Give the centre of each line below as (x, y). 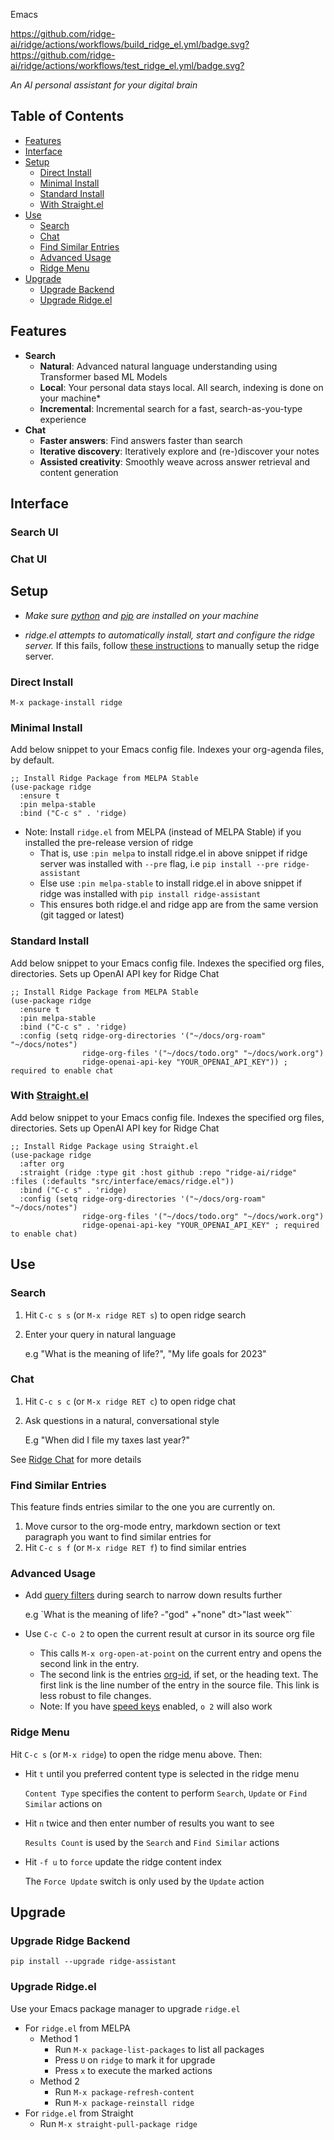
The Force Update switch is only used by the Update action (144, 1881)
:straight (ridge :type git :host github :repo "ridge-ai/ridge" (158, 1172)
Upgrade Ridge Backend (70, 1941)
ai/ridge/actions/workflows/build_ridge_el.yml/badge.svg (127, 44)
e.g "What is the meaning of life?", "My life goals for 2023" (145, 1353)
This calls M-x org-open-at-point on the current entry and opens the (181, 1653)
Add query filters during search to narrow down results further (153, 1595)
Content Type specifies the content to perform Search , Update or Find (166, 1793)
